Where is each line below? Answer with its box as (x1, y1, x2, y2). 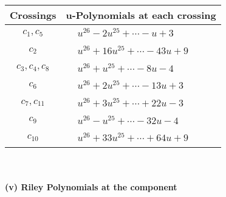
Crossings (10, 8, 56, 22)
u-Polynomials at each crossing (66, 8, 216, 22)
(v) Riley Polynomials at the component (5, 180, 177, 193)
